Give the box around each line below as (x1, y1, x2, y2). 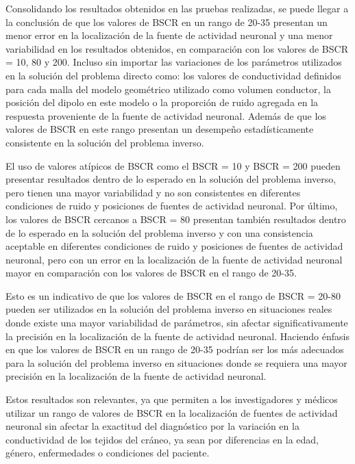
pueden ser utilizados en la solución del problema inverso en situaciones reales (5, 302, 332, 316)
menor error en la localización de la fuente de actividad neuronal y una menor (5, 28, 333, 42)
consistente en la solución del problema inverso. (5, 135, 204, 149)
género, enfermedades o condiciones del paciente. (5, 446, 210, 460)
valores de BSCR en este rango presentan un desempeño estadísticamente (5, 122, 314, 136)
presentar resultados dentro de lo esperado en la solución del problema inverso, (5, 172, 336, 186)
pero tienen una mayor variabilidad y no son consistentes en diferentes (5, 185, 301, 199)
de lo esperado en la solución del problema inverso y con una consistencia (5, 225, 313, 240)
